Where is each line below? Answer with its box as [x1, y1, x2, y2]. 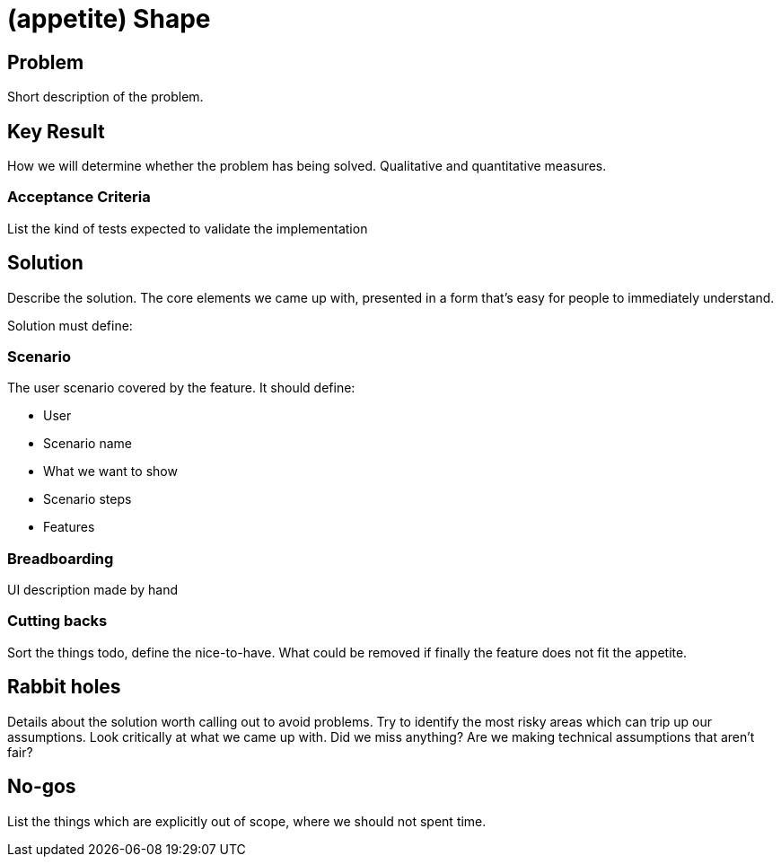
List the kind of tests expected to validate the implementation [7, 220, 368, 236]
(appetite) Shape [7, 4, 211, 34]
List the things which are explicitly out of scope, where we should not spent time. [7, 813, 487, 829]
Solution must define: [7, 317, 133, 333]
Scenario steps [43, 491, 132, 507]
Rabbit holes [7, 675, 121, 699]
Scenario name [43, 436, 132, 452]
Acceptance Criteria [7, 188, 151, 207]
